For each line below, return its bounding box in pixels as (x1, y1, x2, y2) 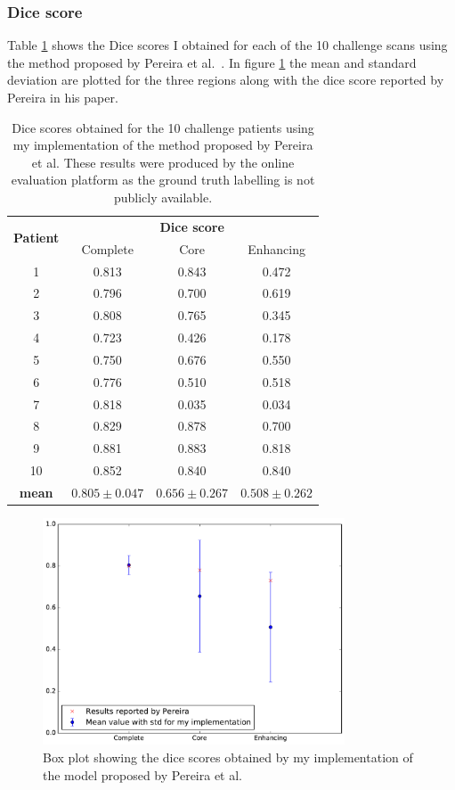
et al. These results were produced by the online (31, 152, 295, 171)
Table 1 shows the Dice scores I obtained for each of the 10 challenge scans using (7, 36, 448, 54)
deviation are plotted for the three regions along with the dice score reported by (7, 70, 444, 89)
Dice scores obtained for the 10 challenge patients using (12, 118, 314, 136)
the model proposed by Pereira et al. (43, 765, 242, 784)
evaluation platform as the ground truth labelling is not (11, 170, 315, 189)
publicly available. (113, 187, 213, 206)
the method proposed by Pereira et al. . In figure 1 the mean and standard (7, 53, 417, 71)
